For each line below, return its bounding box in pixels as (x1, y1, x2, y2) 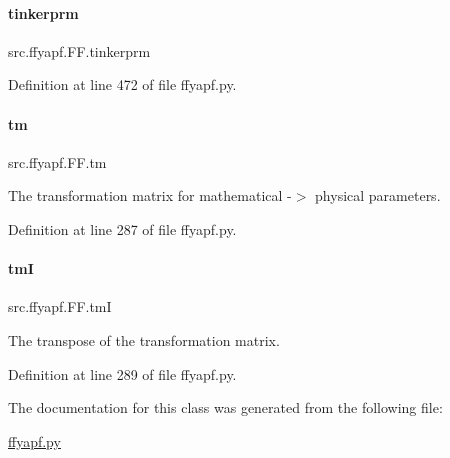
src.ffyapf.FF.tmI (8, 296, 112, 317)
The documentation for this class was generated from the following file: (8, 397, 443, 418)
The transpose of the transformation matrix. (8, 329, 280, 350)
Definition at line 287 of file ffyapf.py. (8, 218, 237, 239)
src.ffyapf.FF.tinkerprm (8, 40, 151, 61)
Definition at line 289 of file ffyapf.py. (8, 363, 237, 384)
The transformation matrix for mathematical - (8, 185, 292, 206)
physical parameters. (315, 185, 441, 206)
